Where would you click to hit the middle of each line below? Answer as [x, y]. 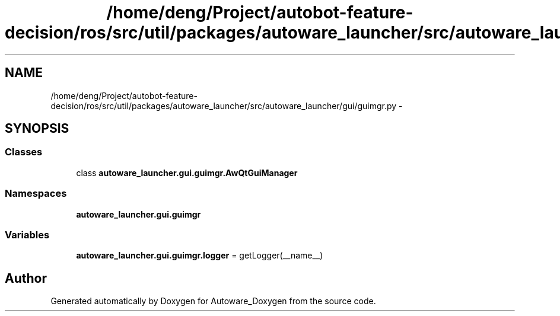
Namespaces [36, 194]
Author [26, 278]
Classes [24, 152]
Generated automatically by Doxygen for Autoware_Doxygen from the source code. [213, 301]
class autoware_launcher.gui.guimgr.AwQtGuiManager [187, 173]
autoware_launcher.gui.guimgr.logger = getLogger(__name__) [200, 256]
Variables [27, 234]
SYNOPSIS [37, 129]
